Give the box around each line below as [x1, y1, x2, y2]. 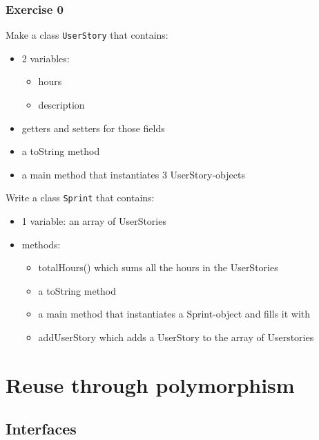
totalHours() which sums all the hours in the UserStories [38, 260, 278, 275]
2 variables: [21, 51, 70, 65]
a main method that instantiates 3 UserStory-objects [21, 167, 245, 181]
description [38, 98, 85, 112]
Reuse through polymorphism [6, 370, 295, 398]
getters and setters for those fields [21, 120, 165, 135]
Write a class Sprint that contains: [6, 190, 155, 205]
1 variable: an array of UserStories [21, 214, 166, 228]
